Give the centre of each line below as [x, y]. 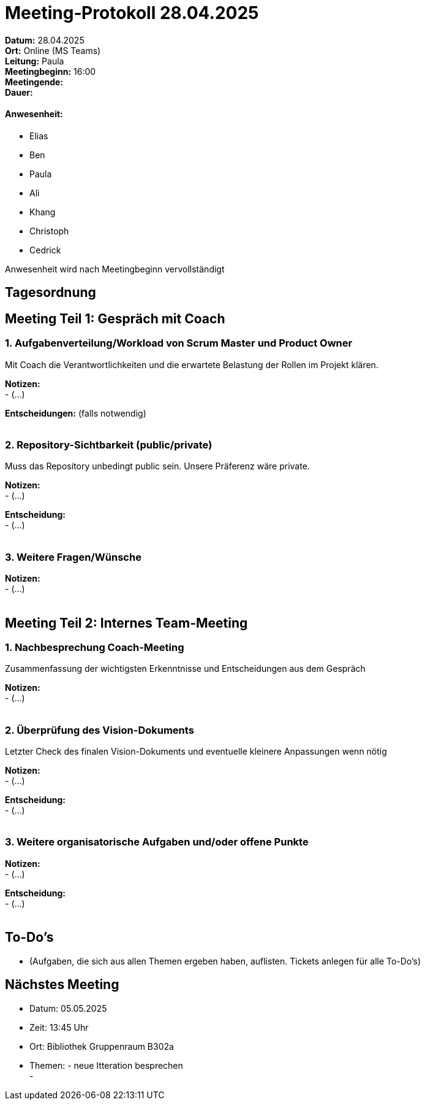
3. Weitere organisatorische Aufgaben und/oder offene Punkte [157, 842]
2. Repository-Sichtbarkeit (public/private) [109, 445]
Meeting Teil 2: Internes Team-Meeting [126, 623]
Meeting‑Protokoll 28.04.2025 [132, 13]
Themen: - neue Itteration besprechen [106, 1065]
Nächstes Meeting [62, 985]
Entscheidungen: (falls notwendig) [76, 413]
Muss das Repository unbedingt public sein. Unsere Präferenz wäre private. [157, 466]
